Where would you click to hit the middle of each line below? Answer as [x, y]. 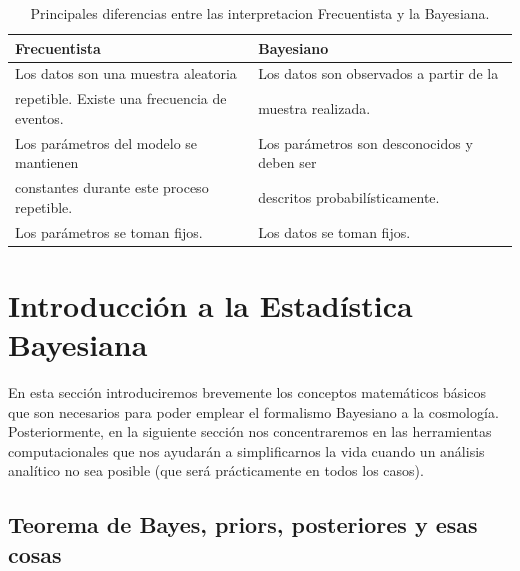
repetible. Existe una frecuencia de [121, 98]
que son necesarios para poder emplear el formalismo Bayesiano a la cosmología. [253, 411]
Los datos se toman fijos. [334, 231]
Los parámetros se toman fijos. [109, 231]
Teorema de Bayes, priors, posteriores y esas [243, 524]
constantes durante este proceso [112, 187]
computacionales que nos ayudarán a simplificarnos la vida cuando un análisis [246, 450]
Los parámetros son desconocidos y [365, 142]
